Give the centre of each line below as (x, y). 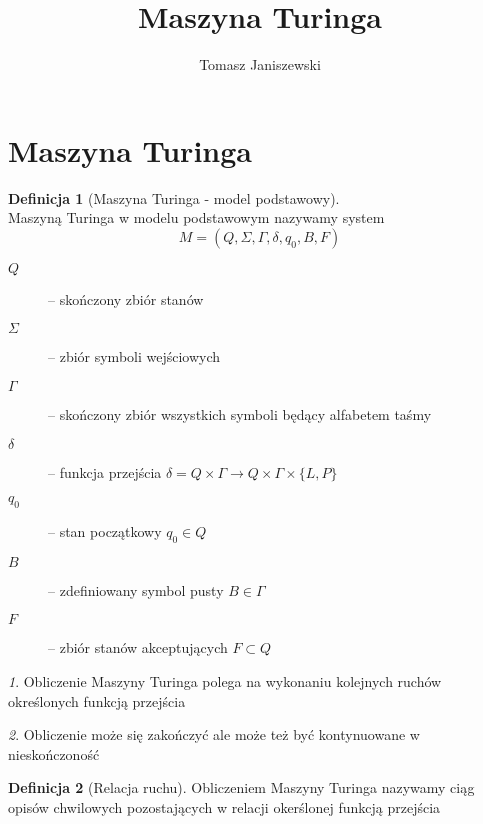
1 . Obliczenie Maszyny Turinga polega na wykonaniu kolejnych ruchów (225, 681)
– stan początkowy (105, 531)
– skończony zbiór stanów (126, 298)
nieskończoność (54, 753)
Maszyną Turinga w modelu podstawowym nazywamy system (196, 217)
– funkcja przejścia (105, 471)
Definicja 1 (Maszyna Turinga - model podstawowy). (174, 197)
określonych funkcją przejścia (97, 700)
